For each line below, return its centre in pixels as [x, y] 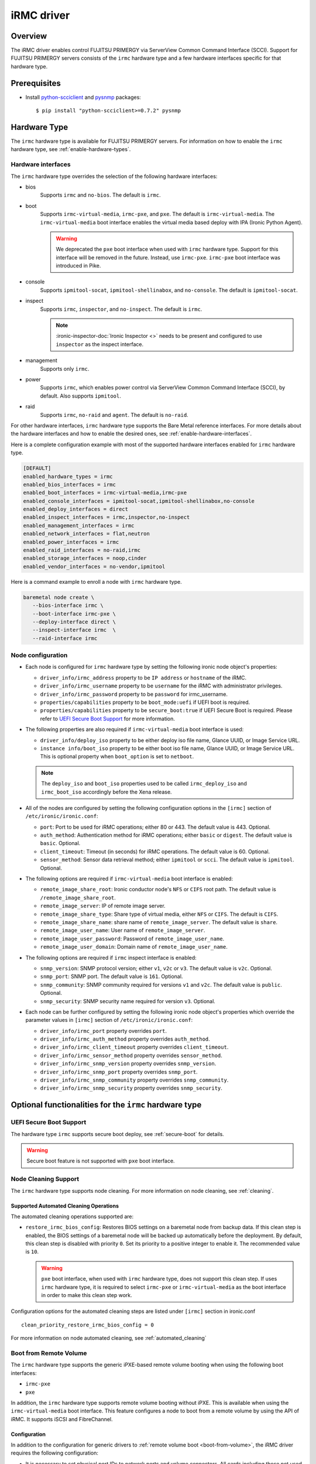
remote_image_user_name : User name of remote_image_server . [123, 931]
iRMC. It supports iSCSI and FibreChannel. [62, 1419]
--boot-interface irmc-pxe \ [74, 614]
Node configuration [39, 655]
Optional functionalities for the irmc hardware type [106, 1105]
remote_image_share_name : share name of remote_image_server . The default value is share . [159, 922]
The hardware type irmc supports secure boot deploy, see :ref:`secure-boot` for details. [118, 1134]
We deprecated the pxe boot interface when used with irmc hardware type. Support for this [167, 249]
